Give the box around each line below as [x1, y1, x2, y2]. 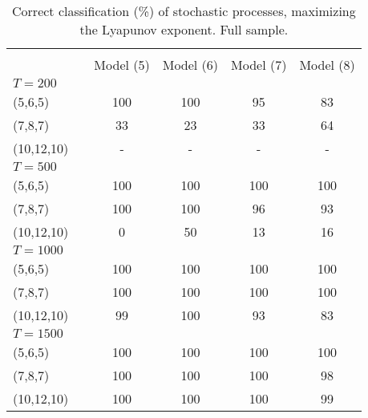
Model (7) [231, 55, 287, 74]
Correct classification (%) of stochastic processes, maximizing [12, 2, 356, 20]
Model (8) [299, 55, 355, 74]
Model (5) [94, 55, 150, 74]
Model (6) [162, 55, 219, 74]
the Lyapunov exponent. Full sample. [79, 20, 289, 39]
